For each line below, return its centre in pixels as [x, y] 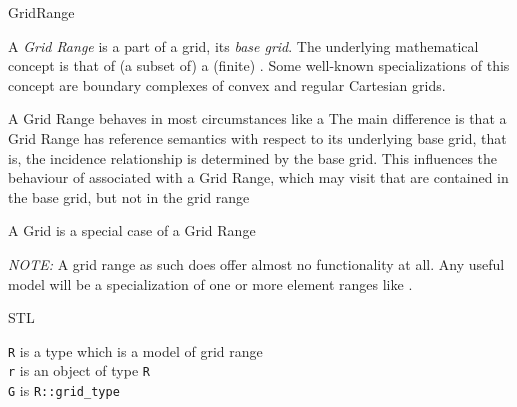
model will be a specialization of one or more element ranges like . [210, 283]
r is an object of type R [79, 370]
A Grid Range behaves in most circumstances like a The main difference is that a [257, 118]
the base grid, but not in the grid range [129, 196]
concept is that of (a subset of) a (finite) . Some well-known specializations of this [259, 65]
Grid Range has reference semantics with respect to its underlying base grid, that [257, 137]
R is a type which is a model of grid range [135, 350]
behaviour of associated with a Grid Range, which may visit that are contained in [258, 177]
